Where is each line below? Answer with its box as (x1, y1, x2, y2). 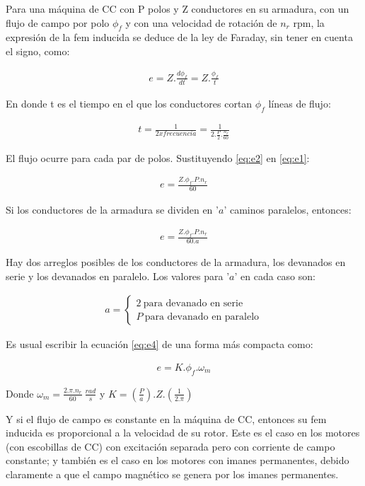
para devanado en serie (143, 298, 243, 308)
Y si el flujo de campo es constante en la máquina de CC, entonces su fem (6, 411, 327, 426)
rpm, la (293, 15, 325, 30)
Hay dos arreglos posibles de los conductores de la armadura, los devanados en (6, 255, 346, 270)
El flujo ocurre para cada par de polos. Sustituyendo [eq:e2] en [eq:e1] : (6, 150, 310, 165)
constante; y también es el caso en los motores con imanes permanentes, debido (6, 453, 349, 468)
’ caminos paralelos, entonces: (224, 202, 352, 217)
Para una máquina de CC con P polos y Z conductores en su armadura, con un (6, 1, 349, 16)
